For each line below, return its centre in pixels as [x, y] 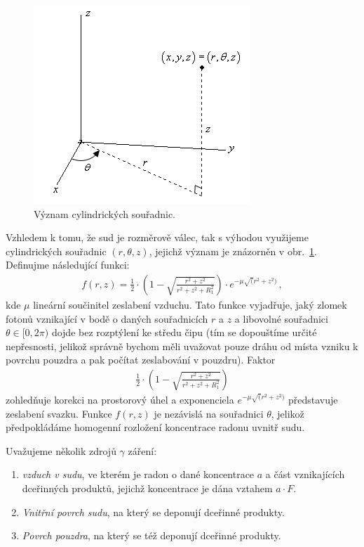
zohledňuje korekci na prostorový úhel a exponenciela [120, 399]
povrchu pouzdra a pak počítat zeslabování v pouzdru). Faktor [141, 360]
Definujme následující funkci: [68, 265]
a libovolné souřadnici [281, 318]
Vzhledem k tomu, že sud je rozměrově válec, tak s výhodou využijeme [157, 237]
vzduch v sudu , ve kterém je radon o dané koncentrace [138, 474]
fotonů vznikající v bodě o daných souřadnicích [107, 318]
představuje [313, 399]
